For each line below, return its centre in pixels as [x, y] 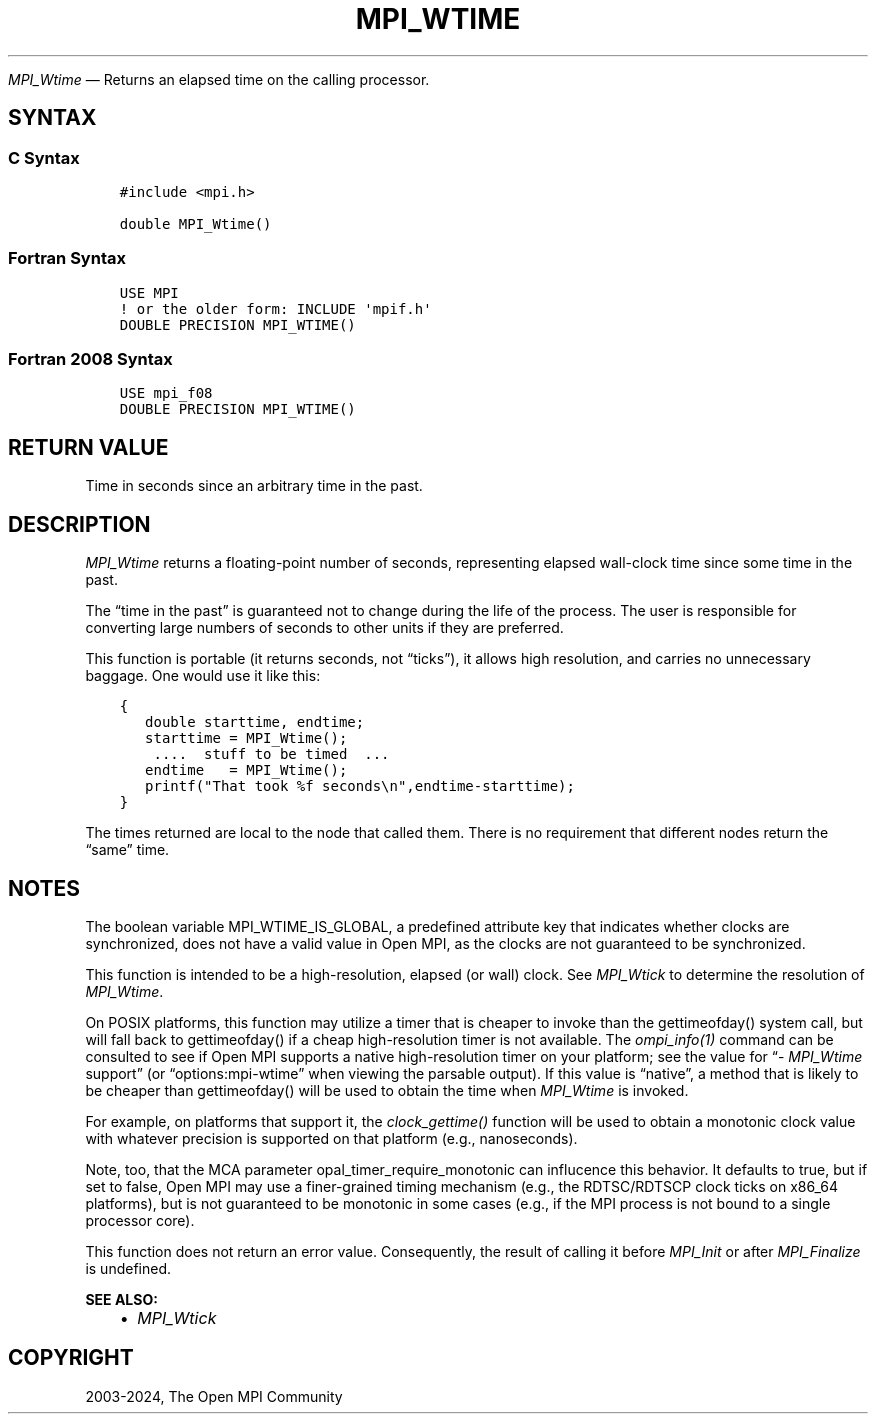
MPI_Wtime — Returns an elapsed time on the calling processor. [219, 79]
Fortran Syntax [67, 258]
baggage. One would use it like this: [203, 676]
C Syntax [44, 157]
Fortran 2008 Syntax [90, 359]
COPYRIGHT [71, 1358]
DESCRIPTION [79, 524]
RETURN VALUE [88, 447]
